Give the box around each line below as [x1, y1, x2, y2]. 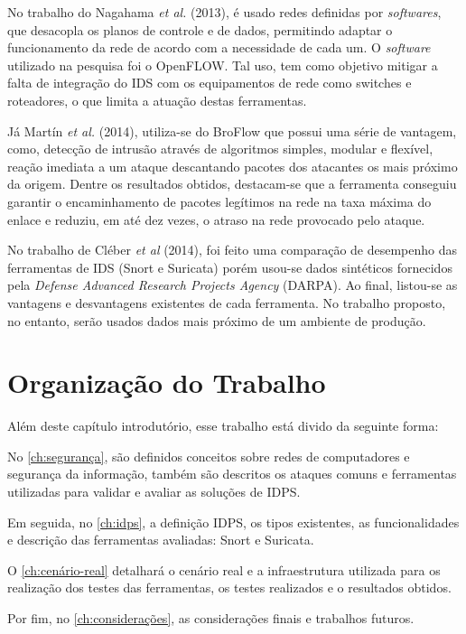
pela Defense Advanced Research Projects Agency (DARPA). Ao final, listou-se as [7, 275, 458, 294]
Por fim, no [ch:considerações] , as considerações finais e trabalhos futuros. [7, 608, 415, 627]
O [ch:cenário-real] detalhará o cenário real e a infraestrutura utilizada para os [7, 560, 441, 579]
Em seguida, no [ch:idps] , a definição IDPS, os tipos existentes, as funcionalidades [7, 512, 460, 531]
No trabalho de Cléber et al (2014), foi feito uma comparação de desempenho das [7, 240, 458, 259]
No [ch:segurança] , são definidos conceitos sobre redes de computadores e [7, 446, 410, 465]
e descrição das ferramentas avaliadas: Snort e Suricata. [7, 530, 314, 549]
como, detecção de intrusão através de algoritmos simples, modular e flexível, [7, 139, 433, 158]
